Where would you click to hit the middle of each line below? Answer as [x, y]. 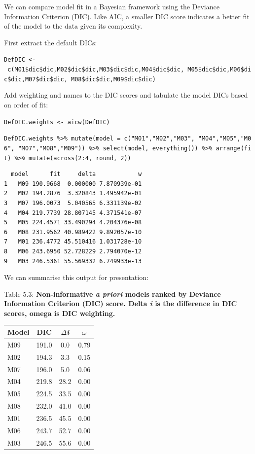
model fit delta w [76, 174]
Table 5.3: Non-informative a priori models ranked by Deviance [112, 294]
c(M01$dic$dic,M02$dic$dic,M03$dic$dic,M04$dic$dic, [96, 70]
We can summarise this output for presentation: [76, 277]
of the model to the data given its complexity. [73, 26]
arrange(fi [234, 148]
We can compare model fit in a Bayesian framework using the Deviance [112, 6]
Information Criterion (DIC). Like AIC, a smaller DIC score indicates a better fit [127, 16]
